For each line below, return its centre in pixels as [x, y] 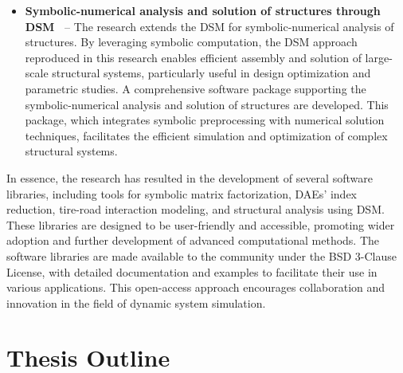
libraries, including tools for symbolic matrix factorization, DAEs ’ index [182, 193]
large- [379, 57]
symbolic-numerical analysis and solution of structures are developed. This [207, 104]
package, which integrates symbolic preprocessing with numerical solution [205, 120]
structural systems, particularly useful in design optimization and [211, 73]
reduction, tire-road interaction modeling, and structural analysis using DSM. [196, 209]
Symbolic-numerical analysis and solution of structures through [203, 10]
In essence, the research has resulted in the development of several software [190, 177]
